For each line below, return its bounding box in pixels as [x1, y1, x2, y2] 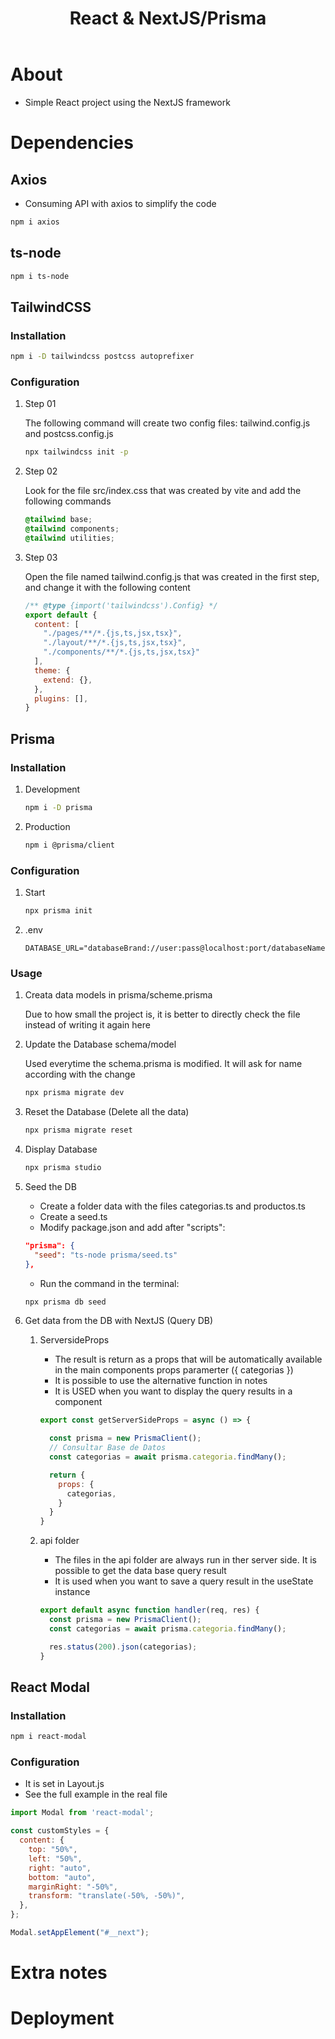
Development [24, 783, 81, 796]
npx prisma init [24, 906, 93, 916]
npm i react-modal [10, 1732, 87, 1742]
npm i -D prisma [24, 803, 93, 813]
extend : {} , [43, 675, 93, 685]
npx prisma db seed [24, 1297, 107, 1307]
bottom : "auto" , [28, 1872, 97, 1882]
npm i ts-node [10, 271, 70, 281]
